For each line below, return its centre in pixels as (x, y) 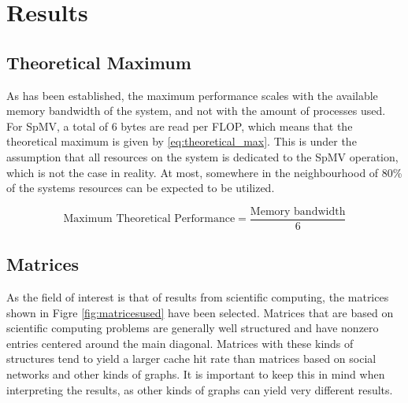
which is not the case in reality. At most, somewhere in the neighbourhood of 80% (204, 172)
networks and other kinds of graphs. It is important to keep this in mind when (196, 373)
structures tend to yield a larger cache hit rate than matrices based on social (191, 359)
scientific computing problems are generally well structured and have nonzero (193, 328)
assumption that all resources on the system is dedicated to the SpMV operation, (202, 156)
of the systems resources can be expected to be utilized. (141, 188)
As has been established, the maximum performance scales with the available (192, 95)
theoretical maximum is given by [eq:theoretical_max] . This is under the (182, 141)
